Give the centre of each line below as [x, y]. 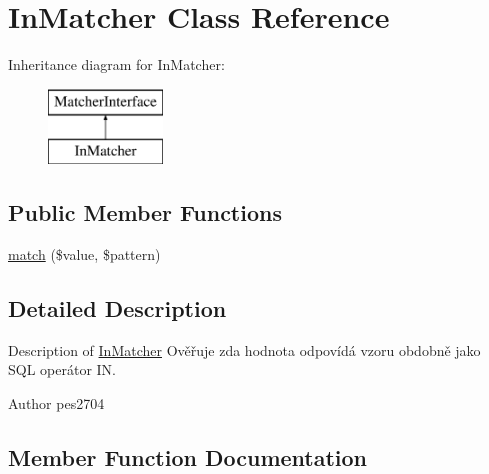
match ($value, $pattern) [84, 254]
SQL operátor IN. [62, 369]
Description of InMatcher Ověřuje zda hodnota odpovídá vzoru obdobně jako [244, 349]
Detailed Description [117, 308]
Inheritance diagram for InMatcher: [116, 64]
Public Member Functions [145, 212]
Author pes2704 [56, 403]
